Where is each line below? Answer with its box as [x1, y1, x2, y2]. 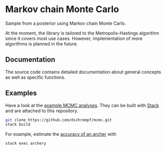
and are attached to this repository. [5, 108, 78, 114]
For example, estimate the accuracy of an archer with [5, 131, 116, 137]
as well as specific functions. [5, 74, 66, 80]
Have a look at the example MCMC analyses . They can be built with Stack [5, 102, 159, 108]
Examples [5, 89, 37, 97]
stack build [5, 122, 30, 127]
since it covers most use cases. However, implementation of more [5, 35, 143, 41]
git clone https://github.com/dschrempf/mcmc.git [5, 117, 112, 122]
